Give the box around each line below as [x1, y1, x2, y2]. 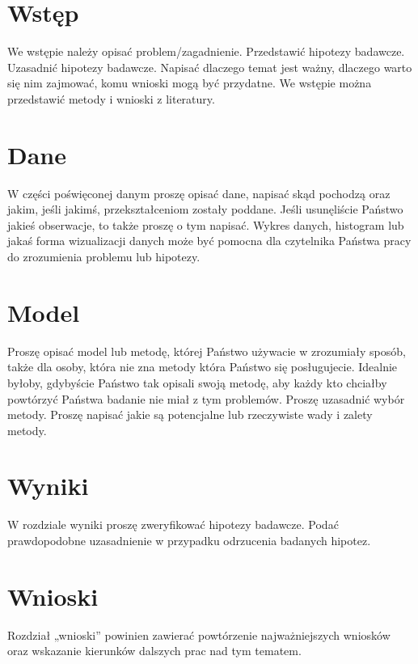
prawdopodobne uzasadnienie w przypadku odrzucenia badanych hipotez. [7, 532, 371, 548]
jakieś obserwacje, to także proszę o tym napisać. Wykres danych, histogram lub [7, 216, 404, 233]
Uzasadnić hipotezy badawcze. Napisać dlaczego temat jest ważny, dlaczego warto [7, 58, 412, 75]
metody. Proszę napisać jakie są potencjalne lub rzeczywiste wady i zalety [7, 406, 373, 423]
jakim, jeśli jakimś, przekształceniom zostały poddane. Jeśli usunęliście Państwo [7, 201, 403, 218]
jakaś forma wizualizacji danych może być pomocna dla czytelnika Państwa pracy [7, 232, 412, 249]
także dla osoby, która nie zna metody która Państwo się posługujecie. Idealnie [7, 358, 398, 375]
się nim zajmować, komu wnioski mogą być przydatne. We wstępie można [7, 74, 372, 91]
